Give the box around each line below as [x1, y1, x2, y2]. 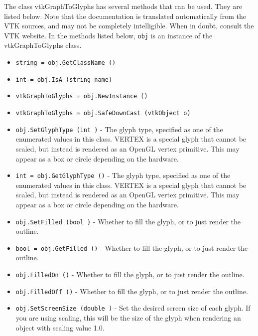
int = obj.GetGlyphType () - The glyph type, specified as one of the [15, 170, 231, 180]
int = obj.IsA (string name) [15, 76, 113, 83]
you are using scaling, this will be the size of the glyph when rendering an [15, 313, 241, 323]
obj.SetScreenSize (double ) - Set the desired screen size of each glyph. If [15, 303, 251, 313]
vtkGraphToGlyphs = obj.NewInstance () [15, 93, 148, 100]
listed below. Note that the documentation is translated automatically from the [4, 10, 247, 21]
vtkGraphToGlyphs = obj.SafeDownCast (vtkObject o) [15, 110, 191, 117]
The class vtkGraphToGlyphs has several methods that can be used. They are [4, 1, 243, 11]
